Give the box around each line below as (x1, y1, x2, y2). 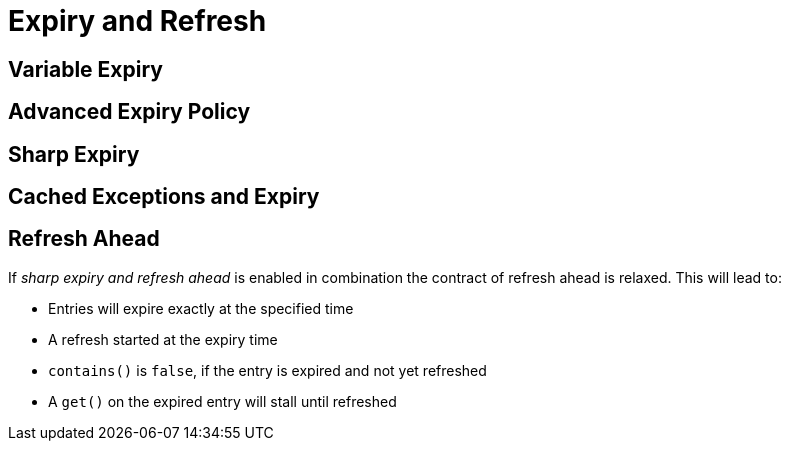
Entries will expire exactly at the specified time (48, 299, 354, 317)
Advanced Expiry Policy (8, 99, 251, 125)
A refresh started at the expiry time (48, 330, 278, 348)
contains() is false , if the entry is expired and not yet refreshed (48, 361, 487, 379)
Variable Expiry (8, 56, 163, 82)
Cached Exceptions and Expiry (8, 184, 320, 210)
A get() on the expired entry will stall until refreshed (48, 392, 397, 410)
